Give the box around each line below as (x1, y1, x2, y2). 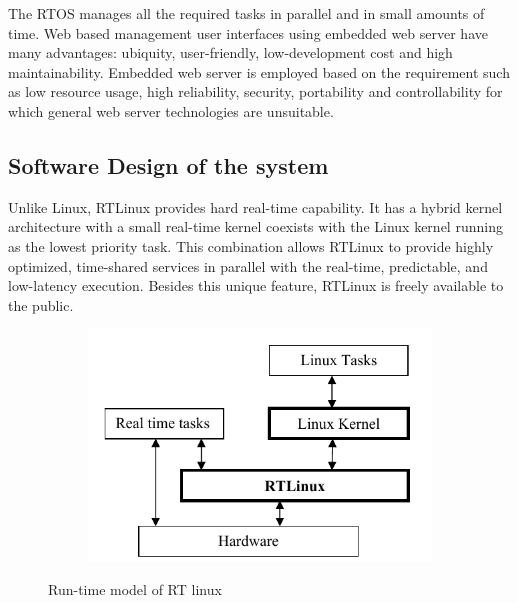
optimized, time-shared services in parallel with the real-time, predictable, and (8, 255, 488, 276)
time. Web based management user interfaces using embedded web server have (8, 22, 488, 43)
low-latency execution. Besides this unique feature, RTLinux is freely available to (8, 275, 504, 296)
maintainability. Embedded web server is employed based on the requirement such (8, 61, 510, 82)
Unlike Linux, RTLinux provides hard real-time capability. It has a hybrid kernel (8, 196, 503, 217)
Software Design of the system (8, 149, 329, 180)
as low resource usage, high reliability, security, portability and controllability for (8, 81, 503, 102)
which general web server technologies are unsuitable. (8, 100, 334, 121)
